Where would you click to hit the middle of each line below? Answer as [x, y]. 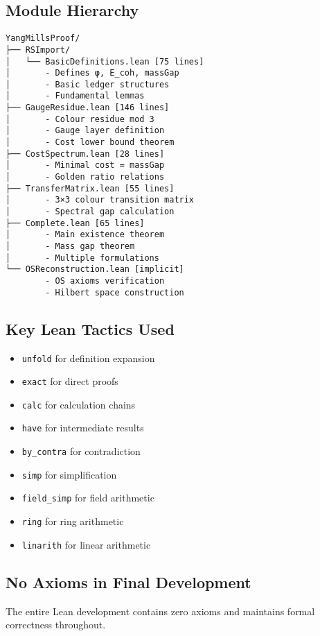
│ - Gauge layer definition [85, 131]
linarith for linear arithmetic [86, 544]
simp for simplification [69, 474]
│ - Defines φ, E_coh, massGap [92, 73]
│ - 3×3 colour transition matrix [100, 200]
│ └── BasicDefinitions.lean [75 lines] [105, 61]
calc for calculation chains [79, 404]
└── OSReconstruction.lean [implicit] [95, 269]
